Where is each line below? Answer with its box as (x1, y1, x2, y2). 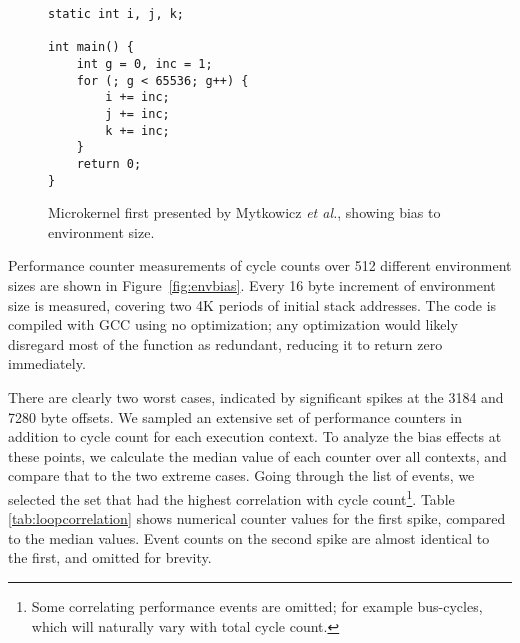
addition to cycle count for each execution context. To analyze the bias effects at (8, 426, 502, 447)
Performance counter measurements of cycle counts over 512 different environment (8, 255, 512, 276)
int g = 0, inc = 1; (76, 56, 213, 71)
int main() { (48, 40, 134, 55)
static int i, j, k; (48, 7, 185, 21)
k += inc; (105, 123, 170, 138)
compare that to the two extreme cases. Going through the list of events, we (8, 465, 475, 486)
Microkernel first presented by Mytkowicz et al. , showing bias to (48, 202, 441, 223)
